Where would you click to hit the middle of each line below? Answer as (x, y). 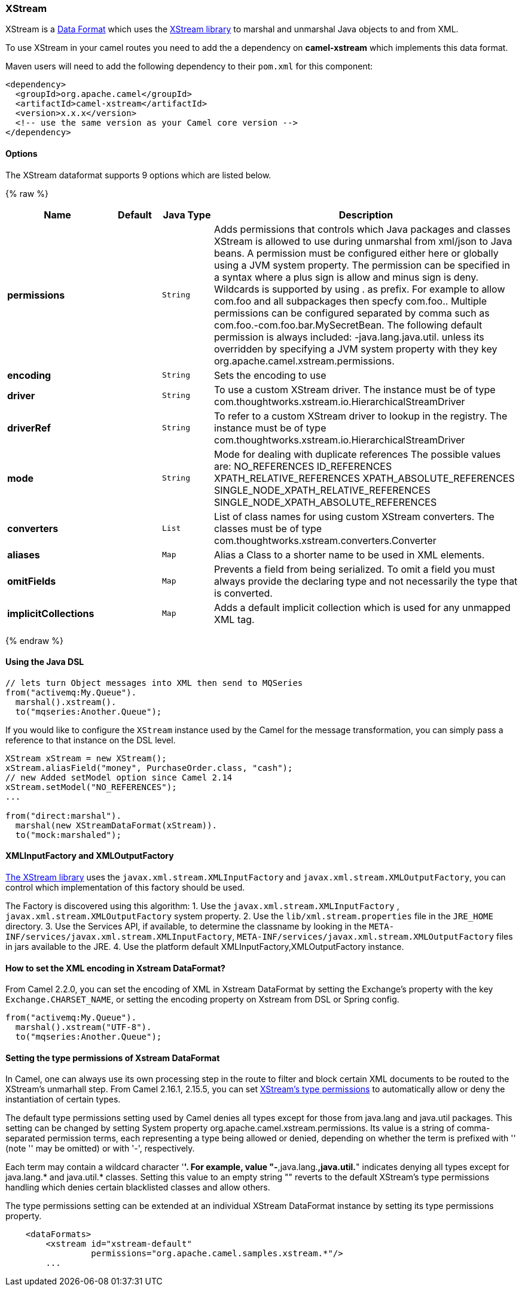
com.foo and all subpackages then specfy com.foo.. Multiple (351, 301)
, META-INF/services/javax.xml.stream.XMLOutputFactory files (373, 937)
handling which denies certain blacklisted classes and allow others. (138, 1187)
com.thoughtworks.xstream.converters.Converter (325, 540)
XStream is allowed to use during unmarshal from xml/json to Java (363, 241)
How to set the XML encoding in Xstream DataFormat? (115, 968)
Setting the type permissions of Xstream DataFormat (113, 1058)
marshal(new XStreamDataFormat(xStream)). (116, 825)
